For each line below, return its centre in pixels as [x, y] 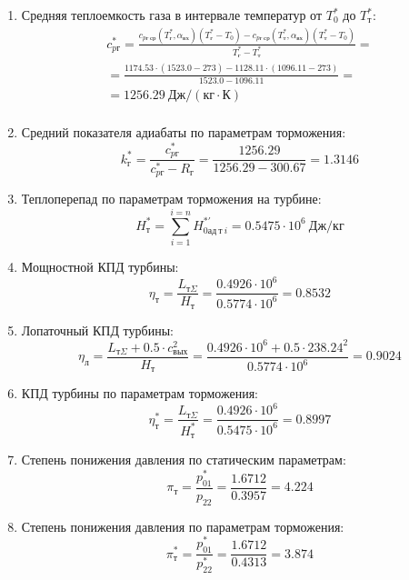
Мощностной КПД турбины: [100, 267]
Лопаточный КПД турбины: [97, 330]
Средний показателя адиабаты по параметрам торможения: [184, 131]
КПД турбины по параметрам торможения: [140, 393]
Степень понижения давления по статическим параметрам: [184, 460]
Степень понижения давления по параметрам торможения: [183, 526]
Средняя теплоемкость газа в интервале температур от [172, 15]
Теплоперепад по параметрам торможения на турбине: [171, 199]
